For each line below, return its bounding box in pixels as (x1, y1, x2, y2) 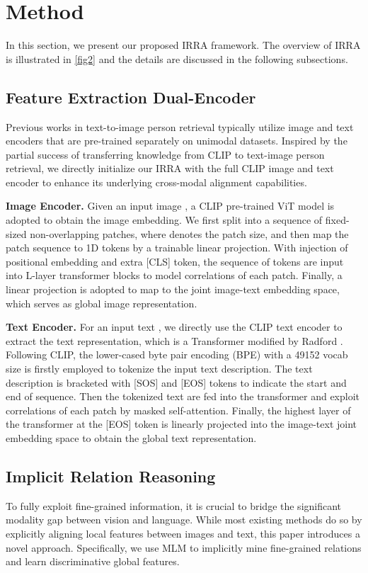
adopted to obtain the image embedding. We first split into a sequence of (6, 212, 323, 227)
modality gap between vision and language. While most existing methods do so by (6, 512, 362, 527)
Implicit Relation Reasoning (6, 465, 216, 487)
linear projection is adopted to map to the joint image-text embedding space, (6, 282, 340, 297)
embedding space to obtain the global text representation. (6, 430, 257, 445)
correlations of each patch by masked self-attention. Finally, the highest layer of (6, 402, 351, 417)
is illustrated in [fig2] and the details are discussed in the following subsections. (6, 51, 348, 66)
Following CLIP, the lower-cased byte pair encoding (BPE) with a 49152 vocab (6, 347, 348, 362)
